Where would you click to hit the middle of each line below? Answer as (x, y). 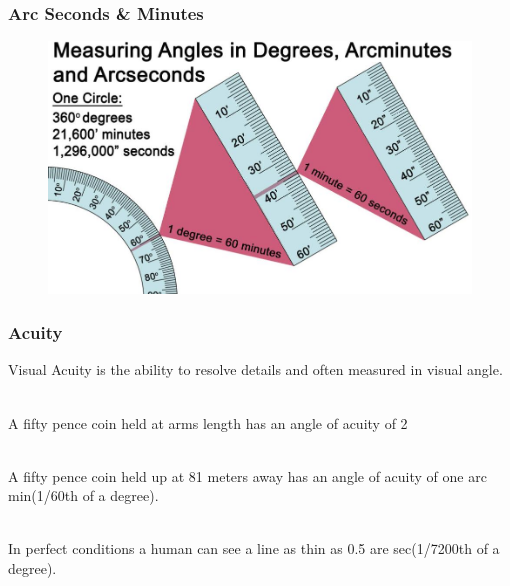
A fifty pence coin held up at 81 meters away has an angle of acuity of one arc (247, 475)
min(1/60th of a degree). (83, 495)
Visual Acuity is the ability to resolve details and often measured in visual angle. (255, 369)
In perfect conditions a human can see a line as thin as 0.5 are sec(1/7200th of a (254, 548)
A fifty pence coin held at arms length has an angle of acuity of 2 (208, 422)
